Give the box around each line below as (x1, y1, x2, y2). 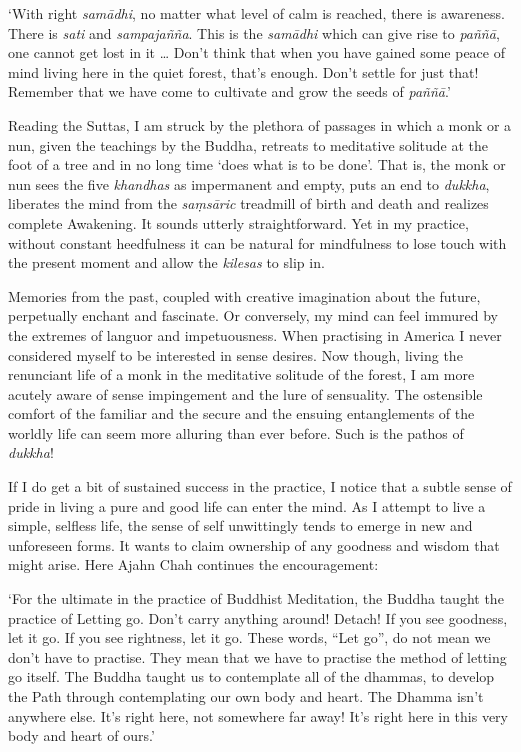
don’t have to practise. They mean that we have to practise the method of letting (8, 646, 507, 667)
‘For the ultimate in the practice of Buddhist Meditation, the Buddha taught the (8, 588, 504, 609)
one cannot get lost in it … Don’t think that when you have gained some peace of (8, 42, 505, 63)
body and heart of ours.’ (8, 725, 155, 746)
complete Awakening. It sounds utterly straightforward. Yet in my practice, (8, 212, 469, 233)
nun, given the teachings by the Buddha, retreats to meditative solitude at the (8, 134, 489, 155)
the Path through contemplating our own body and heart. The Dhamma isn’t (8, 686, 484, 706)
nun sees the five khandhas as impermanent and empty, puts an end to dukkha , (8, 173, 490, 194)
